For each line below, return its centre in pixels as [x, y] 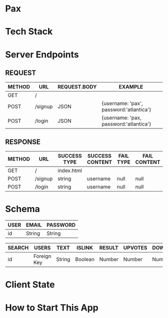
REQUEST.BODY [77, 87]
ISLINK [85, 248]
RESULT [109, 248]
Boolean [85, 259]
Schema [22, 209]
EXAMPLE [131, 87]
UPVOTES [135, 248]
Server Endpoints [42, 54]
